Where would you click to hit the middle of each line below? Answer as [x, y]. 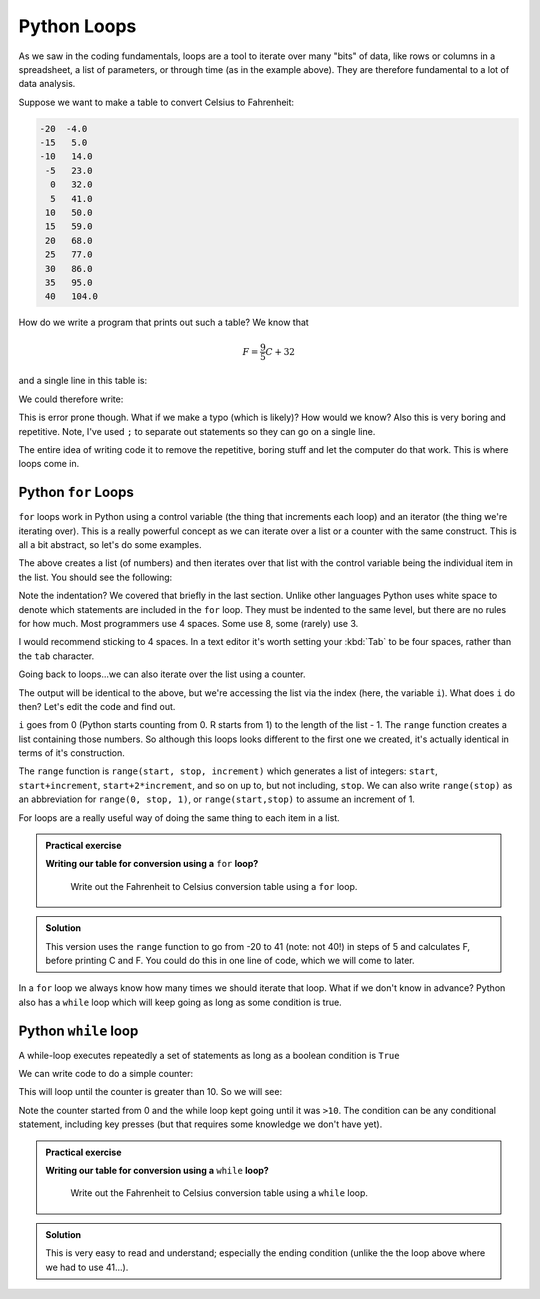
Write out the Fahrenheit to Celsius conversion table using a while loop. [219, 1193]
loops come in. [49, 464]
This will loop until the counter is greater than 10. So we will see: [150, 1092]
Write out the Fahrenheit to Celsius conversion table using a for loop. [214, 886]
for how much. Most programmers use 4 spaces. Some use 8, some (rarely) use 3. [188, 623]
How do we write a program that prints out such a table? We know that [163, 322]
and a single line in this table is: [83, 381]
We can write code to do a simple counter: [106, 1074]
